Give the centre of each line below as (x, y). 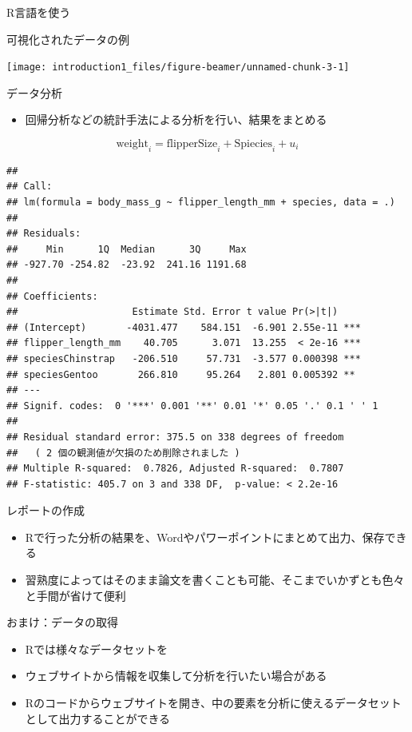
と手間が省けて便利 (75, 595)
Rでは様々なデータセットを (97, 648)
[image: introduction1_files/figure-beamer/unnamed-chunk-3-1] (178, 68)
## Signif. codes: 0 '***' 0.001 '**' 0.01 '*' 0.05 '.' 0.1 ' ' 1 (192, 406)
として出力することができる (98, 718)
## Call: (30, 187)
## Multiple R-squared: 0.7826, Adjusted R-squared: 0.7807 (175, 469)
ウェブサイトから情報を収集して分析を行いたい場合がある (176, 676)
